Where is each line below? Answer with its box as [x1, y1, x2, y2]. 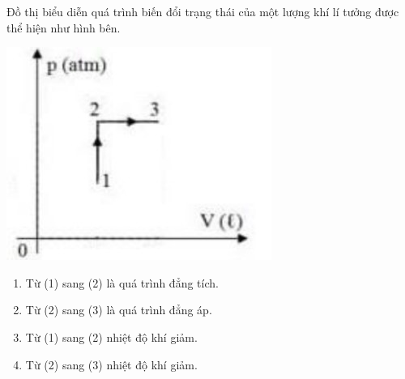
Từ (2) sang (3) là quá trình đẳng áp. [25, 301, 212, 318]
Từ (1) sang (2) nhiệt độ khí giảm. [25, 328, 198, 345]
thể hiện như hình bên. [6, 19, 121, 36]
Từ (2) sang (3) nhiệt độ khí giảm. [25, 356, 198, 373]
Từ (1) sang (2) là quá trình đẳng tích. [25, 274, 219, 291]
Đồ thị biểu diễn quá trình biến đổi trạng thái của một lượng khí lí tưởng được [6, 3, 399, 19]
